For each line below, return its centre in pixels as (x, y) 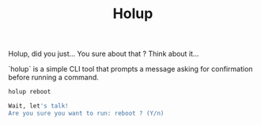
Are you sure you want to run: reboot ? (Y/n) (86, 113)
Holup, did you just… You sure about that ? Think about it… (104, 54)
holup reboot (30, 92)
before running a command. (53, 77)
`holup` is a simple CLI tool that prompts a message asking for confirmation (130, 69)
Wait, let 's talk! (38, 106)
